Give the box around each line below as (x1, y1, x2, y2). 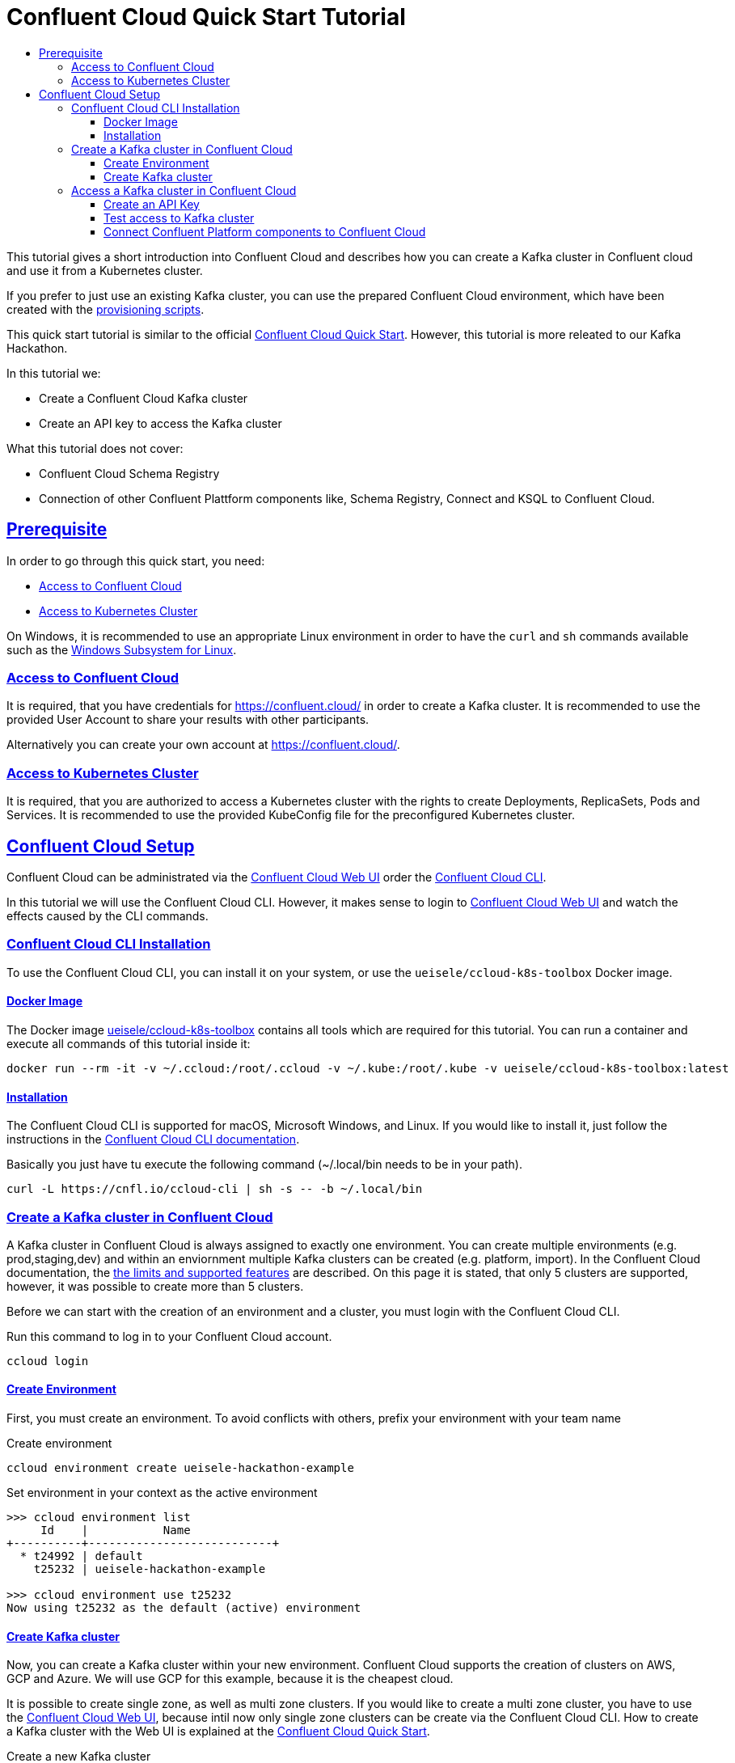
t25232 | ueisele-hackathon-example (33, 1562, 266, 1576)
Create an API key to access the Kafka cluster (39, 416, 282, 430)
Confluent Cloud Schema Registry (39, 466, 220, 480)
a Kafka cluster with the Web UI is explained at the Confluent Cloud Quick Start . (6, 1724, 430, 1739)
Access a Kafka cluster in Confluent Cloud (71, 183, 297, 197)
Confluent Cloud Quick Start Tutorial (6, 3, 406, 31)
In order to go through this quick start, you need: (6, 553, 265, 568)
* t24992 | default (19, 1549, 143, 1563)
